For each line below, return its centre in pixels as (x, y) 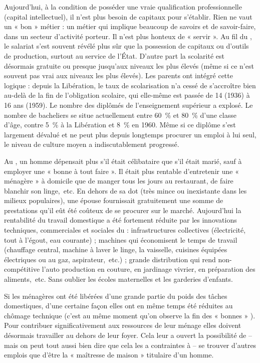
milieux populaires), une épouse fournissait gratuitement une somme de (114, 200)
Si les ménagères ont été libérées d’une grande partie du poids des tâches (116, 296)
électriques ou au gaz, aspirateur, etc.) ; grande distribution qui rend (110, 259)
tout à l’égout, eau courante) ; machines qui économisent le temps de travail (121, 239)
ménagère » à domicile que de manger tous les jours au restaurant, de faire (119, 181)
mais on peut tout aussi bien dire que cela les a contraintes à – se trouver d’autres (130, 345)
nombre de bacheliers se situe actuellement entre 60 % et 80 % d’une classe (120, 115)
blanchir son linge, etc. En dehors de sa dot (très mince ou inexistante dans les (125, 190)
